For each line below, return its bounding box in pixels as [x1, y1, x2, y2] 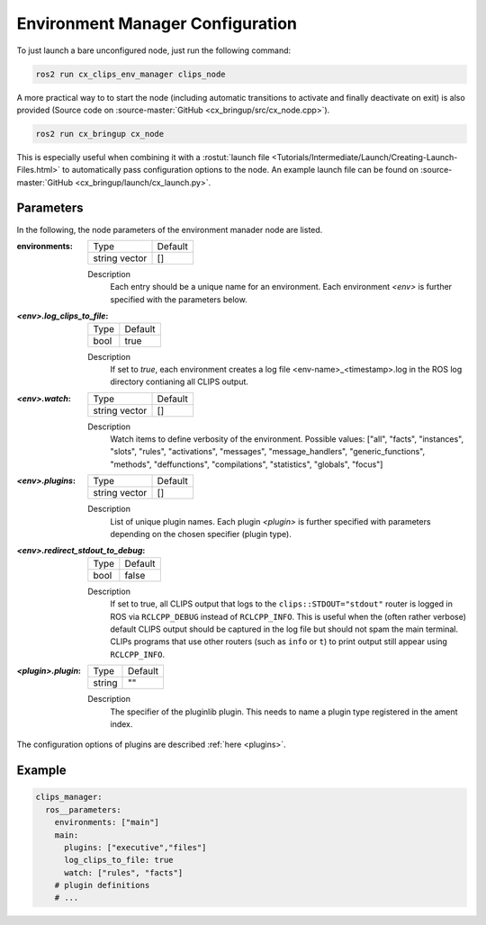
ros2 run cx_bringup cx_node [35, 129, 165, 139]
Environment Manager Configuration [16, 13, 297, 33]
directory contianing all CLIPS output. [110, 376, 249, 387]
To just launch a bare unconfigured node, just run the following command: [16, 45, 292, 56]
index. [110, 718, 133, 729]
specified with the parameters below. [110, 293, 247, 305]
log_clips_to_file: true [64, 855, 175, 866]
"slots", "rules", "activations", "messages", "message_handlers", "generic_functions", [110, 446, 426, 457]
